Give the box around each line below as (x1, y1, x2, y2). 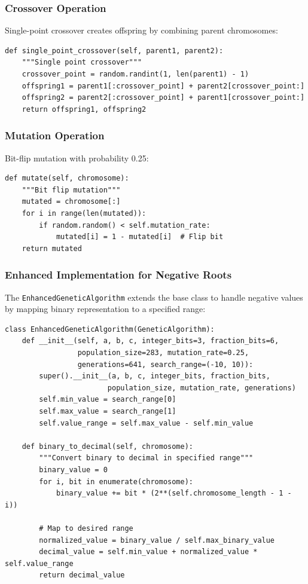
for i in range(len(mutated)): (22, 209, 147, 218)
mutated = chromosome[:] (22, 197, 121, 206)
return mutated (22, 244, 82, 253)
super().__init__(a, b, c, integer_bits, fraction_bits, (39, 372, 270, 381)
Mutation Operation (5, 128, 105, 143)
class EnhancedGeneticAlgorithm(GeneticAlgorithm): (5, 325, 215, 334)
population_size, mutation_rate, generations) (107, 383, 296, 392)
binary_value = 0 (39, 465, 108, 474)
